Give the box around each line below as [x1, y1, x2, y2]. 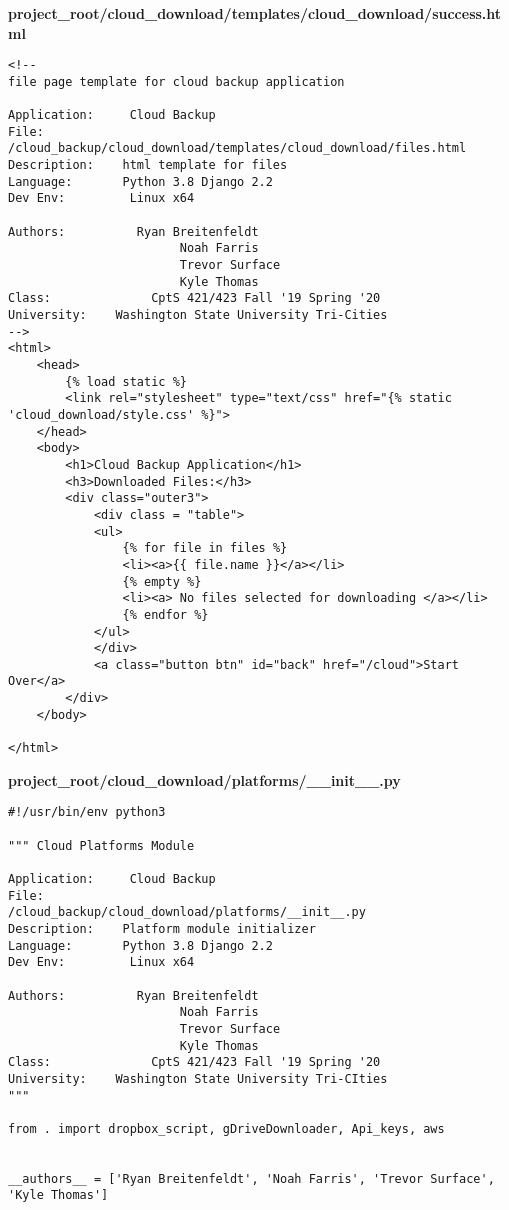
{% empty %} [122, 574, 202, 589]
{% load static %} [65, 374, 187, 389]
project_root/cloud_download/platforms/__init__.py [8, 769, 401, 790]
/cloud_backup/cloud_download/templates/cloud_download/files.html [8, 141, 467, 156]
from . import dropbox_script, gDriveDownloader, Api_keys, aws [8, 1121, 445, 1136]
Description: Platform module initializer [8, 921, 316, 936]
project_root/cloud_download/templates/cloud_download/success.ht [8, 3, 502, 23]
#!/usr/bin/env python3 [8, 805, 166, 820]
